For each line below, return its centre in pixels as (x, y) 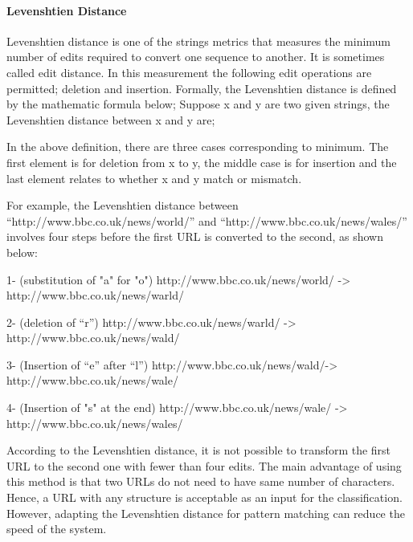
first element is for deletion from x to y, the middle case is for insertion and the (202, 162)
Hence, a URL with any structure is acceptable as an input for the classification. (204, 497)
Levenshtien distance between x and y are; (111, 119)
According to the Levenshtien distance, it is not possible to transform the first (199, 450)
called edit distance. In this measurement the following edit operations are (189, 72)
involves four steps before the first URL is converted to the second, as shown (195, 236)
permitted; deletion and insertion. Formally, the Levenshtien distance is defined (202, 88)
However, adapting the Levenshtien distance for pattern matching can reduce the (206, 513)
